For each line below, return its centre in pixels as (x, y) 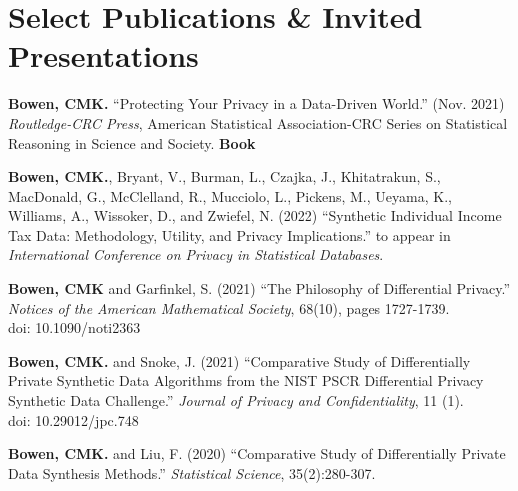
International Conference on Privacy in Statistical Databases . (196, 254)
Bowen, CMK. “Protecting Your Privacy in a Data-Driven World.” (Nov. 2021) (256, 103)
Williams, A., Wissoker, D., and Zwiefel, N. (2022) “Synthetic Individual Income (255, 215)
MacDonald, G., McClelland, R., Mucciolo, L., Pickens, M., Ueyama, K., (230, 195)
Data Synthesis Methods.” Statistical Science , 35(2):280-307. (192, 472)
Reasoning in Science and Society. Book (132, 142)
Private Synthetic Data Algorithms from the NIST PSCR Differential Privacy (246, 380)
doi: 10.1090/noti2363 (74, 327)
